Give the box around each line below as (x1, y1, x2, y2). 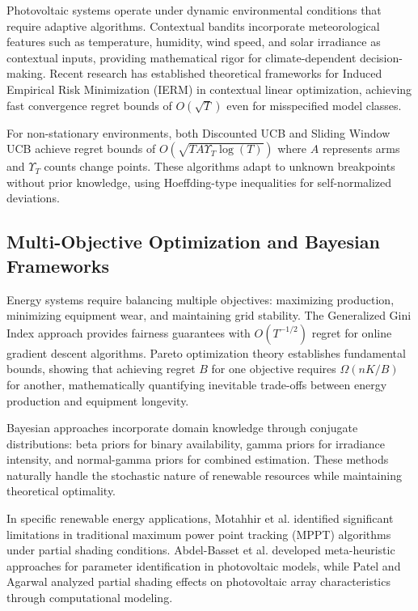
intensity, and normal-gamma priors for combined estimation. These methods (6, 451, 389, 468)
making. (6, 65, 46, 82)
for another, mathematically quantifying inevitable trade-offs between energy (6, 376, 387, 392)
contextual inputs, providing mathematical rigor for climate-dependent (6, 49, 357, 66)
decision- (359, 49, 403, 66)
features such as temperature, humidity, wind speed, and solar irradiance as (6, 33, 381, 50)
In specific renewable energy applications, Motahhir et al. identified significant (6, 510, 394, 527)
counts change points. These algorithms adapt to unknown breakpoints (44, 158, 395, 175)
